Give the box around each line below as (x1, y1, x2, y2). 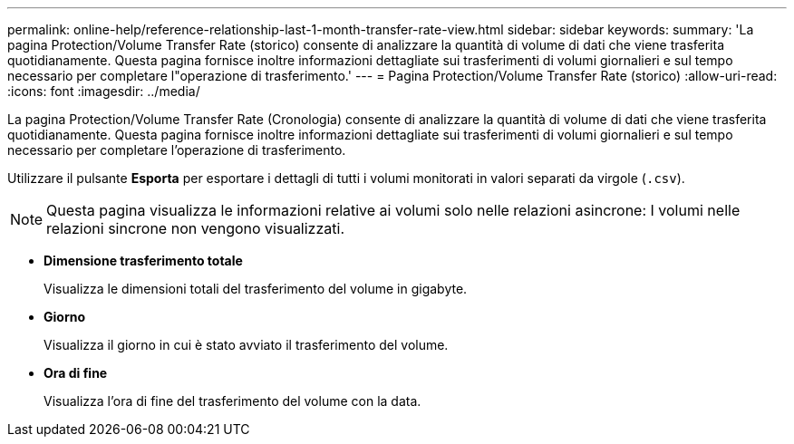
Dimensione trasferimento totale (44, 253, 243, 268)
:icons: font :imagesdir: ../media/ (7, 83, 200, 99)
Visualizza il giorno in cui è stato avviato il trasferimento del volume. (44, 337, 449, 352)
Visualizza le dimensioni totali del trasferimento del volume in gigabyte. (44, 281, 468, 296)
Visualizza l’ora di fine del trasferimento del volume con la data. (44, 393, 421, 409)
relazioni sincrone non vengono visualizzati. (46, 219, 344, 237)
